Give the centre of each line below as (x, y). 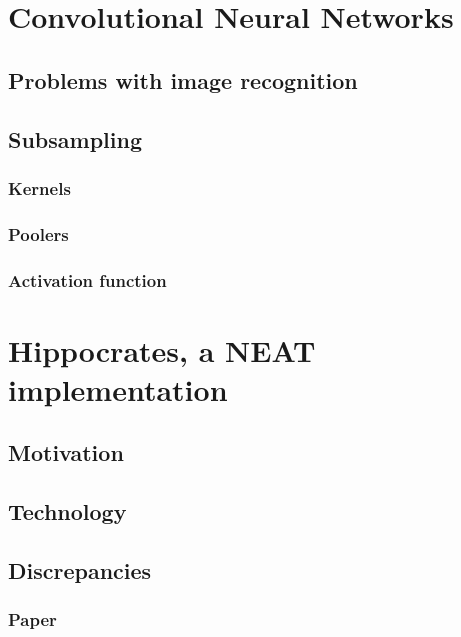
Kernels (39, 187)
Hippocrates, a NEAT (162, 349)
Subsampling (75, 138)
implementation (118, 388)
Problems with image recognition (183, 79)
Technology (67, 511)
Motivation (66, 452)
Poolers (38, 233)
